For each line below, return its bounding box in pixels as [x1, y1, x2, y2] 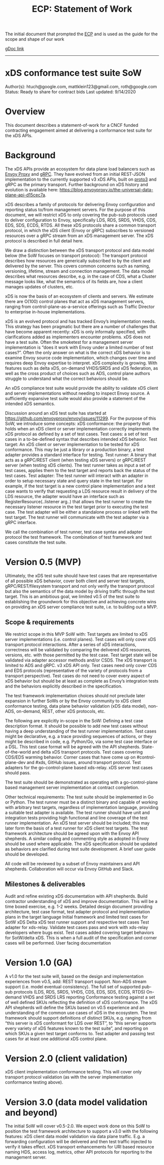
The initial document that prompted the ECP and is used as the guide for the [5, 31, 158, 37]
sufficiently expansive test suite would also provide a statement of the [5, 396, 145, 401]
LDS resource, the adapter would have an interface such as [5, 494, 124, 499]
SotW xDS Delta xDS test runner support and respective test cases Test [5, 919, 149, 925]
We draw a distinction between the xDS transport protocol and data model [5, 247, 155, 253]
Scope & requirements [5, 618, 74, 626]
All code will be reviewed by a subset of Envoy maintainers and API [5, 860, 140, 866]
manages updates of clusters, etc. [5, 284, 74, 289]
